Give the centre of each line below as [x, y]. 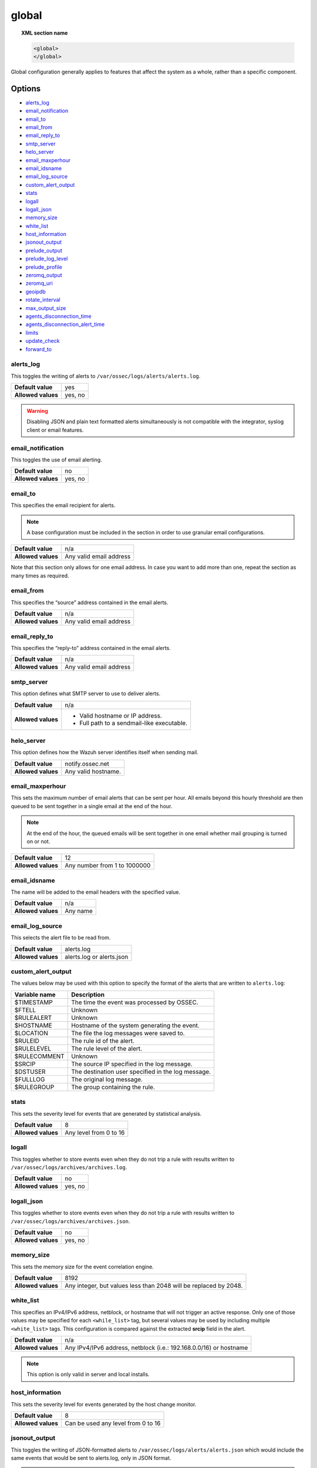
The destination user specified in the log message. [141, 1072]
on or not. [38, 841]
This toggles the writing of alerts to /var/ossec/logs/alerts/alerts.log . [106, 376]
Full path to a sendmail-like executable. [134, 723]
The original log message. [107, 1079]
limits [32, 332]
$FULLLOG [30, 1079]
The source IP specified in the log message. [132, 1064]
